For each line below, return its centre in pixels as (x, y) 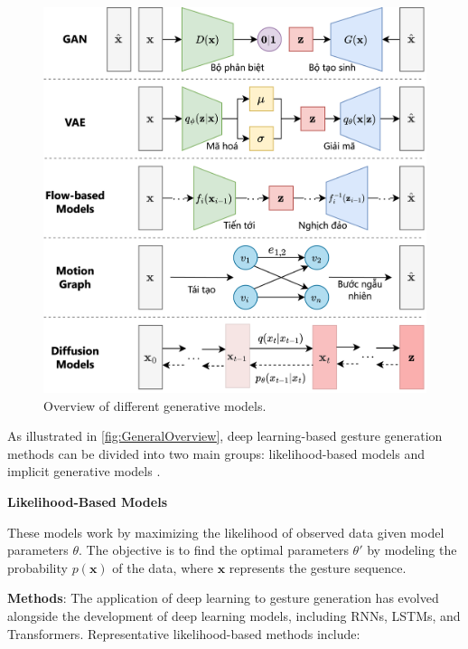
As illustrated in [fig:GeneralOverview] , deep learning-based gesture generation (225, 436)
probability (37, 567)
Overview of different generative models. (155, 405)
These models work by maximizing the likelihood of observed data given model (226, 532)
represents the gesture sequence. (318, 567)
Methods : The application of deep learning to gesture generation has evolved (223, 598)
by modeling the (412, 550)
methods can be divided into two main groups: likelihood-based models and (216, 453)
